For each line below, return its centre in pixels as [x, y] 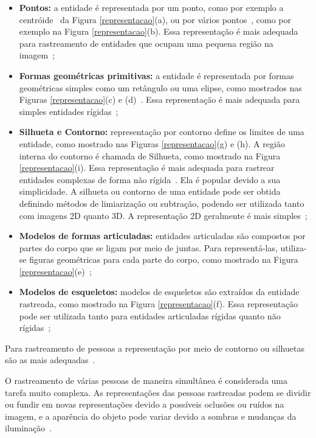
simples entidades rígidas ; [69, 111]
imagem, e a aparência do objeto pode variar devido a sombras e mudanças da [151, 416]
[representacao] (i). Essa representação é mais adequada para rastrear [147, 168]
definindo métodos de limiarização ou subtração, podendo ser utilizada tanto [162, 203]
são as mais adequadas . [50, 360]
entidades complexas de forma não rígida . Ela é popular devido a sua [150, 179]
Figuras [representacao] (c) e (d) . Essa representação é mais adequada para [160, 99]
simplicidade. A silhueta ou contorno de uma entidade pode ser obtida [150, 191]
